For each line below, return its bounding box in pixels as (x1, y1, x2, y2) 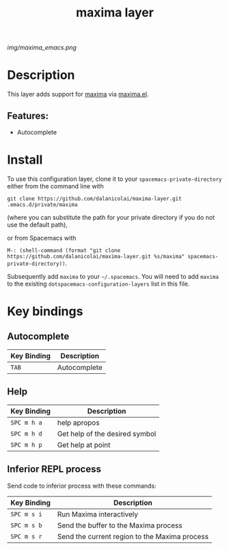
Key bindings (7, 303, 83, 319)
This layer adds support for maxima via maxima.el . (7, 90, 149, 99)
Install (7, 152, 43, 168)
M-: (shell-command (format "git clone (7, 247, 121, 254)
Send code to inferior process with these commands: (7, 482, 157, 490)
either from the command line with (7, 182, 104, 190)
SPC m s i (10, 510, 42, 518)
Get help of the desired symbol (57, 429, 157, 438)
